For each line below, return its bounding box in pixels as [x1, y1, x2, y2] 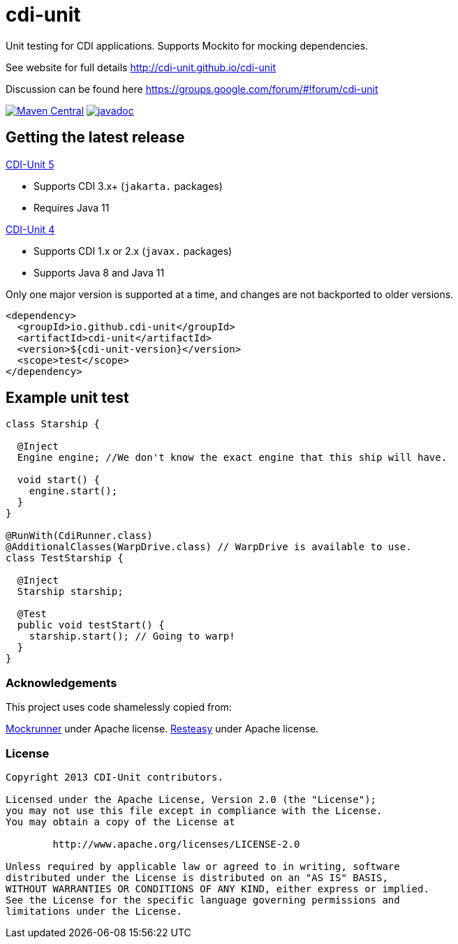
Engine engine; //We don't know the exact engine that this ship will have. [17, 452, 448, 464]
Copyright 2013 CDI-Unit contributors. [6, 771, 223, 783]
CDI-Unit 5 [6, 158, 54, 170]
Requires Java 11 [34, 201, 110, 214]
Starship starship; [17, 586, 124, 598]
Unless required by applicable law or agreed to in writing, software [6, 860, 400, 872]
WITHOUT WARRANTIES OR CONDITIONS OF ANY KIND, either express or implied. [6, 883, 429, 894]
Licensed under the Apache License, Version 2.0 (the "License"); [6, 793, 377, 805]
